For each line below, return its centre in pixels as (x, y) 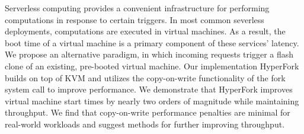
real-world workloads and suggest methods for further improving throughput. (145, 124)
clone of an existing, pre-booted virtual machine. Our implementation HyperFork (152, 66)
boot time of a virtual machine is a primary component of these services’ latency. (152, 42)
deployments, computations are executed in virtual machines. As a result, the (145, 31)
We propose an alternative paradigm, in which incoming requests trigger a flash (149, 54)
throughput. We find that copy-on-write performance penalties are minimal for (148, 112)
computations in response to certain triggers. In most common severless (135, 19)
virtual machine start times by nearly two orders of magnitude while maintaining (152, 100)
